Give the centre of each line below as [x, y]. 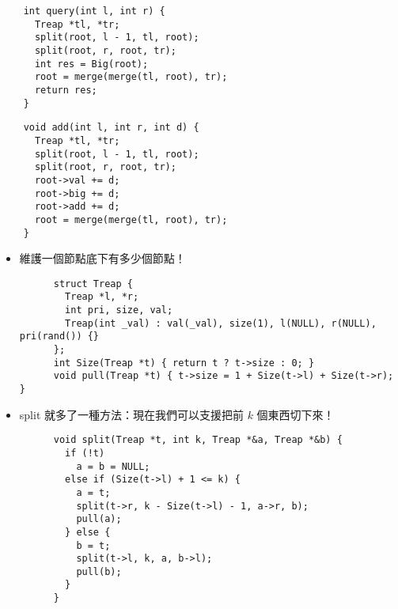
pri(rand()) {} [59, 337]
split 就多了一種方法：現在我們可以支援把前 [131, 414]
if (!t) [85, 453]
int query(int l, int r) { [94, 11]
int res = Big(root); [91, 64]
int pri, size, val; [119, 310]
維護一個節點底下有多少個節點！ [102, 258]
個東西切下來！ [296, 414]
